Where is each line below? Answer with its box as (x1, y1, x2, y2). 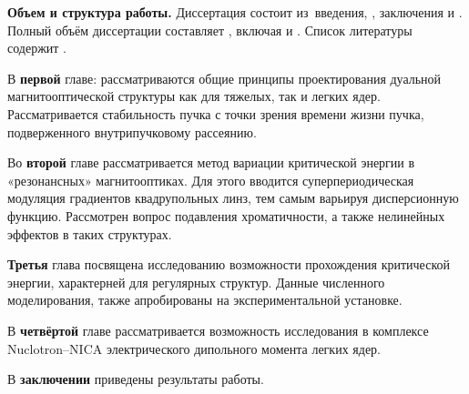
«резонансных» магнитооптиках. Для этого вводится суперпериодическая (7, 170, 414, 189)
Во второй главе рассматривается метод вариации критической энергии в (7, 153, 415, 172)
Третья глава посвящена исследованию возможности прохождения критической (7, 255, 450, 274)
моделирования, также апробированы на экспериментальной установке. (7, 290, 403, 309)
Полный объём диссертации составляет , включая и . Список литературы (7, 20, 413, 39)
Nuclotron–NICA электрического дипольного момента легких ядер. (7, 338, 381, 358)
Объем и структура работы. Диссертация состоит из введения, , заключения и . (7, 3, 463, 21)
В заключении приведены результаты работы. (7, 369, 264, 389)
